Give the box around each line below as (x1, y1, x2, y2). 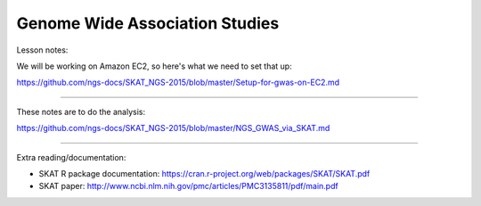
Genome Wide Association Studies (16, 13, 280, 33)
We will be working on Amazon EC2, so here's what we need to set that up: (16, 61, 293, 71)
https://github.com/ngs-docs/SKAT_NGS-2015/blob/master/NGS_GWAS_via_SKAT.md (16, 123, 330, 134)
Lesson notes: (16, 45, 69, 55)
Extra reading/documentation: (16, 152, 126, 162)
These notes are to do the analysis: (16, 106, 146, 117)
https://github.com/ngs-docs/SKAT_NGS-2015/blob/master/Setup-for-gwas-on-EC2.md (16, 77, 340, 88)
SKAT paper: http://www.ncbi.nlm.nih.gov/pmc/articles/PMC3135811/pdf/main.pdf (38, 181, 338, 192)
